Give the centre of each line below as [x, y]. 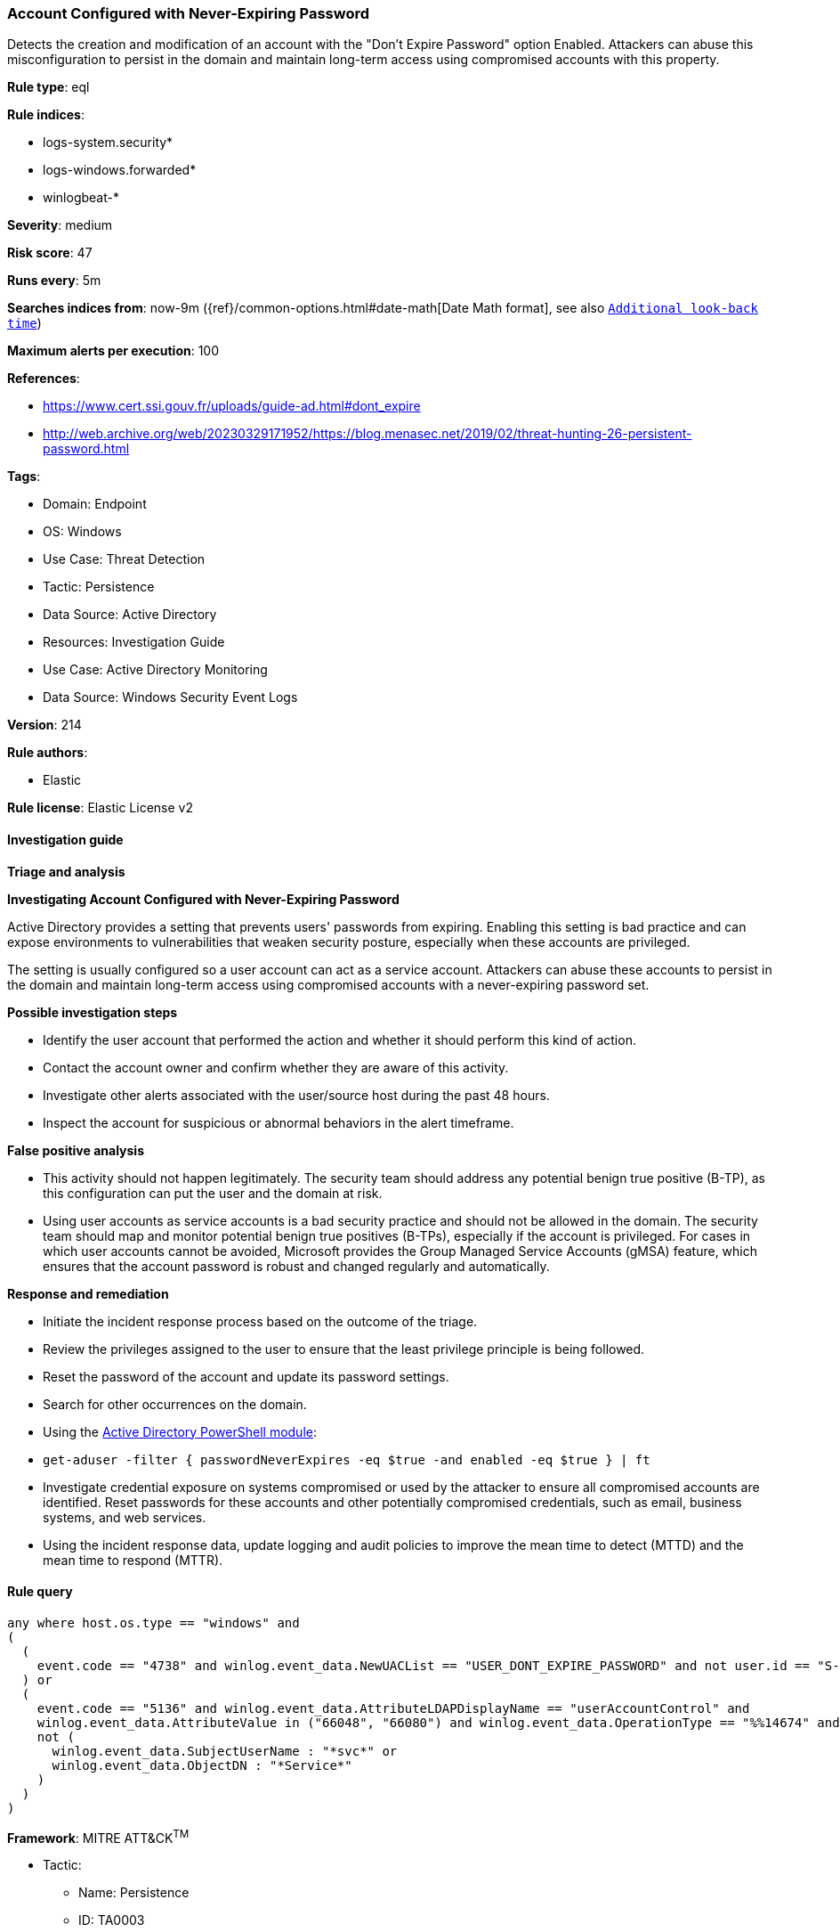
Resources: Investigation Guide [134, 642]
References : [44, 379]
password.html [86, 449]
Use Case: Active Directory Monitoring [155, 670]
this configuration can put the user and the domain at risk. [213, 1193]
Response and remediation [88, 1293]
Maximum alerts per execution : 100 [113, 351]
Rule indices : [46, 115]
